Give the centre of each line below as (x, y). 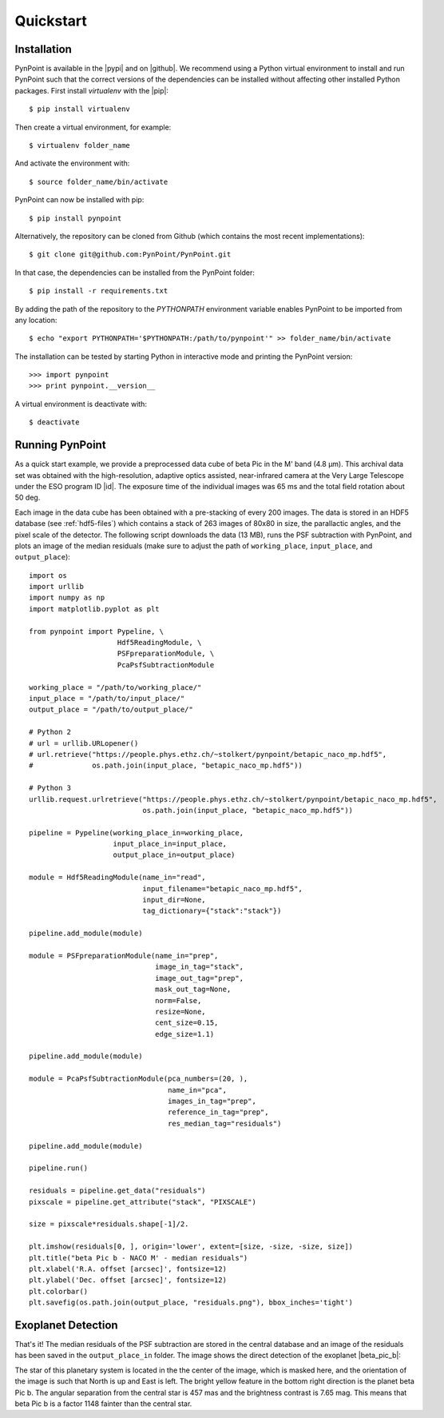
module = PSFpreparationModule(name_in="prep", (124, 956)
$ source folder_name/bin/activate (99, 181)
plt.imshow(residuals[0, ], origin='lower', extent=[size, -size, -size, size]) (191, 1247)
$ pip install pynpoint (75, 218)
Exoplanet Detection (67, 1325)
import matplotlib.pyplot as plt (94, 609)
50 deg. (28, 498)
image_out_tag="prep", (199, 978)
